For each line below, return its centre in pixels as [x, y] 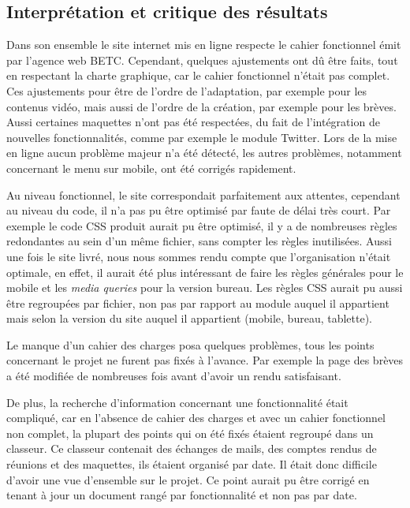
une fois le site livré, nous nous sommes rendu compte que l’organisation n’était [199, 256]
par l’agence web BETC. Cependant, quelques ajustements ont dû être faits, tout [202, 60]
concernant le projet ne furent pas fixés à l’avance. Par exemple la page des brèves [205, 360]
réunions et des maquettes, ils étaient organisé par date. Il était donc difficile [192, 464]
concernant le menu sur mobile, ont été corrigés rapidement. [151, 168]
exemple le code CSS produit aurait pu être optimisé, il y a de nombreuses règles [202, 225]
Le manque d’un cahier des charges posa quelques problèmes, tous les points [190, 344]
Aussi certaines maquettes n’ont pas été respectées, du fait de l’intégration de [193, 122]
